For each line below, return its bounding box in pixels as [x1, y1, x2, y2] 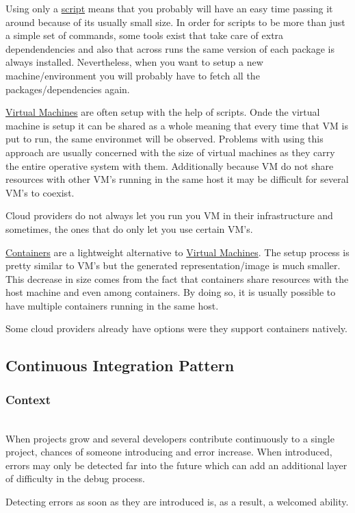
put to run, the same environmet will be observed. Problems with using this [5, 132, 324, 146]
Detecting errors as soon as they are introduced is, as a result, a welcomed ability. [5, 495, 349, 509]
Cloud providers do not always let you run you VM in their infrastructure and [5, 208, 333, 223]
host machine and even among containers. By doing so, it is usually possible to [5, 285, 336, 299]
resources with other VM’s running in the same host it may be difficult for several [5, 172, 349, 186]
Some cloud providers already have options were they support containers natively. [5, 321, 347, 336]
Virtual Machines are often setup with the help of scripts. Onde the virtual [5, 105, 320, 119]
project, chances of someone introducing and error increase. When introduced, [5, 445, 332, 459]
